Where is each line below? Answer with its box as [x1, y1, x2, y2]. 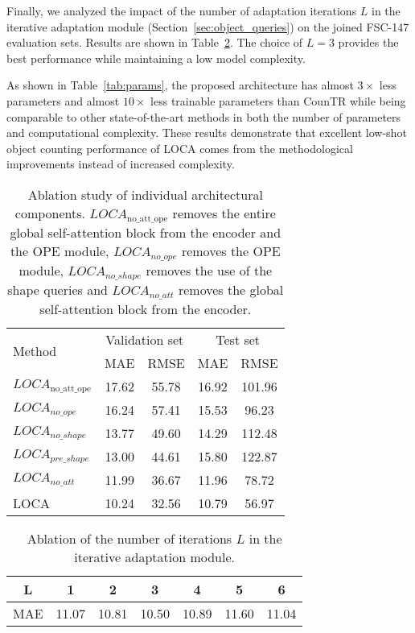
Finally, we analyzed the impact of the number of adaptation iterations [6, 2, 357, 19]
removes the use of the [146, 260, 273, 279]
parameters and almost [6, 92, 120, 109]
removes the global [178, 279, 284, 299]
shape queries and [7, 279, 108, 299]
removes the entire [172, 203, 276, 222]
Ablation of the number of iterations [27, 528, 232, 548]
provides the [338, 34, 399, 51]
